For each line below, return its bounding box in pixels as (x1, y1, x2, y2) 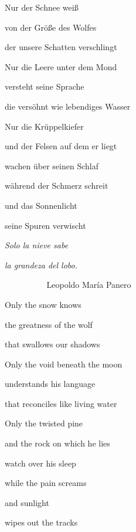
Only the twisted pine (5, 417, 83, 429)
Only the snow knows (5, 298, 81, 310)
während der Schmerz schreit (5, 179, 108, 192)
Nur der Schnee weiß (5, 1, 79, 13)
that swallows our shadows (5, 338, 100, 350)
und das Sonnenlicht (5, 199, 77, 211)
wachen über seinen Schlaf (5, 159, 98, 172)
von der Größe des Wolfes (5, 21, 97, 33)
